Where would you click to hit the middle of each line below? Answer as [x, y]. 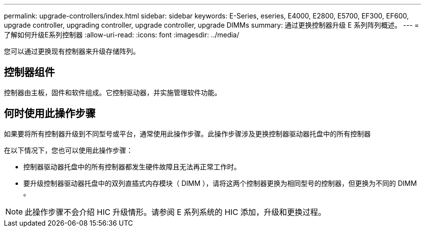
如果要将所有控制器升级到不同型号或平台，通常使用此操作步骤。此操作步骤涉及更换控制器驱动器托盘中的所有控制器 [187, 133]
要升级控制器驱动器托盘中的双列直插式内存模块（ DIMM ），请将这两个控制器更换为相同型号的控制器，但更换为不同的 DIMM [220, 183]
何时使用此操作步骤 [50, 114]
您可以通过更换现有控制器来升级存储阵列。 [72, 51]
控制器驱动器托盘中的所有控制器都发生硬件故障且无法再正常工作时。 [132, 166]
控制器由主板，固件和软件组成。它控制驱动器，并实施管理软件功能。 [113, 92]
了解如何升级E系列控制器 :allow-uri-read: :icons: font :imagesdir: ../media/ [122, 35]
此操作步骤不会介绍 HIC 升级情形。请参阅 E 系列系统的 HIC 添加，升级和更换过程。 [175, 212]
